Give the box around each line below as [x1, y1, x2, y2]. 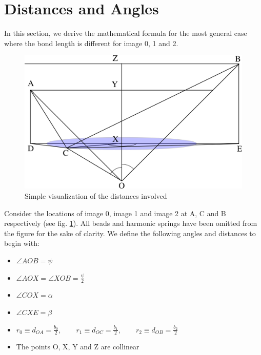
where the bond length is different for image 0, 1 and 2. [4, 37, 178, 48]
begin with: [4, 238, 39, 248]
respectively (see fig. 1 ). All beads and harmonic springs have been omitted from [4, 218, 257, 228]
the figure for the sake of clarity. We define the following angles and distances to [4, 227, 256, 238]
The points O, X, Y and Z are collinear [16, 341, 139, 352]
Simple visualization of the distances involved [25, 190, 167, 201]
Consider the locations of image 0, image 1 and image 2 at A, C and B [4, 207, 226, 218]
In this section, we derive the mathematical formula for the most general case [4, 28, 247, 38]
